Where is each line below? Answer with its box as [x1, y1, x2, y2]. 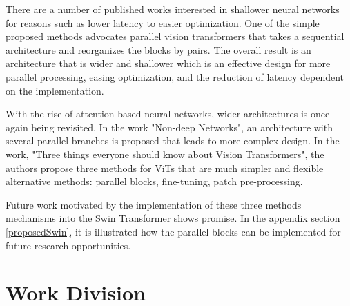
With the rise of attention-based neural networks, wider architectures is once [6, 106, 330, 121]
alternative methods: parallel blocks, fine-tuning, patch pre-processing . [6, 174, 303, 189]
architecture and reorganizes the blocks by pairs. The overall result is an [6, 42, 311, 57]
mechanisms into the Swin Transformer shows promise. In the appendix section [6, 211, 340, 225]
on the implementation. [6, 83, 104, 97]
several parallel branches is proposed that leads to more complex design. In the [6, 133, 340, 148]
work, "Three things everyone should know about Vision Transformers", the [6, 146, 324, 161]
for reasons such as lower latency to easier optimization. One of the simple [6, 15, 320, 30]
